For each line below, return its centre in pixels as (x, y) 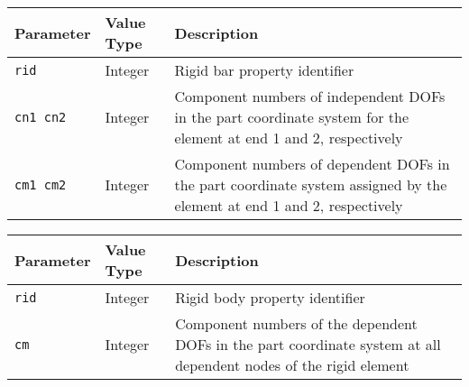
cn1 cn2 (41, 117)
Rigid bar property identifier (264, 70)
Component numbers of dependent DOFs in (312, 164)
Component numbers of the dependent (296, 323)
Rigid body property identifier (270, 297)
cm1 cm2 (41, 184)
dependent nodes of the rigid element (292, 365)
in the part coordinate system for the (291, 117)
